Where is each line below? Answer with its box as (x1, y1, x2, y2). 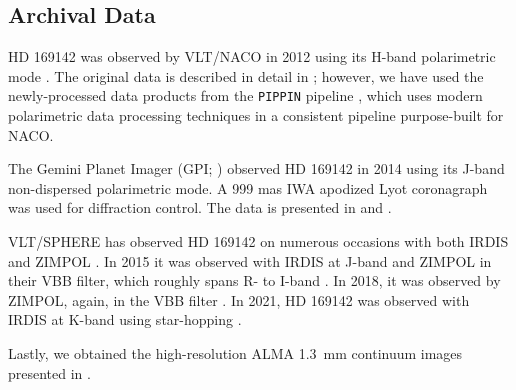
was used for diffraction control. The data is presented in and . (8, 197, 392, 218)
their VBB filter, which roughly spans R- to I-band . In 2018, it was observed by (8, 270, 501, 291)
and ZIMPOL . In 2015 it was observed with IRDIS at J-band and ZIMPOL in (8, 250, 492, 271)
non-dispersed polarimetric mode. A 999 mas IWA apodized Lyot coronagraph (8, 177, 488, 198)
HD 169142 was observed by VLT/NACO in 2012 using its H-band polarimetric (8, 46, 496, 67)
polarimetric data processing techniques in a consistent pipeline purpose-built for (8, 105, 504, 126)
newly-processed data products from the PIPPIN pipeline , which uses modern (8, 85, 483, 106)
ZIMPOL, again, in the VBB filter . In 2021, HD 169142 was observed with (8, 289, 470, 310)
